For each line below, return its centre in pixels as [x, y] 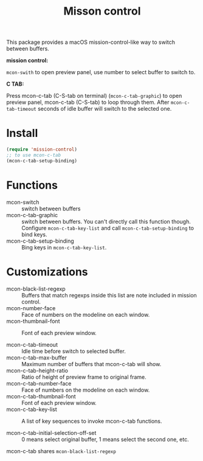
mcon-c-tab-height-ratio [37, 370]
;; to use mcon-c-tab [34, 155]
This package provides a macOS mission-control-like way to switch [91, 42]
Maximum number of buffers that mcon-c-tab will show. [91, 364]
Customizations [47, 272]
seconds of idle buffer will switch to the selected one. [105, 109]
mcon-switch [23, 202]
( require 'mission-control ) [42, 150]
